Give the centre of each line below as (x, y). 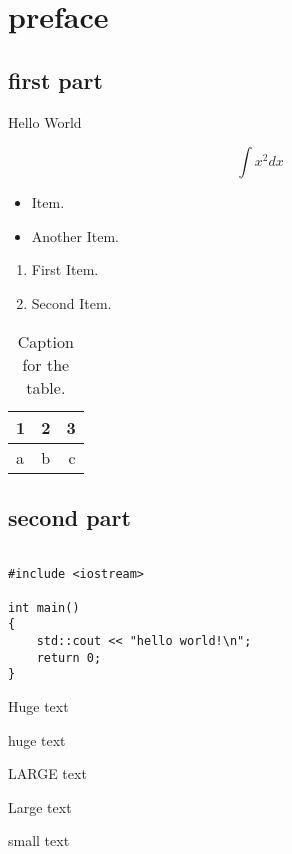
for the (46, 364)
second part (69, 516)
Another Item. (75, 235)
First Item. (65, 269)
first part (55, 79)
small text (39, 840)
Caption (45, 341)
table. (46, 387)
